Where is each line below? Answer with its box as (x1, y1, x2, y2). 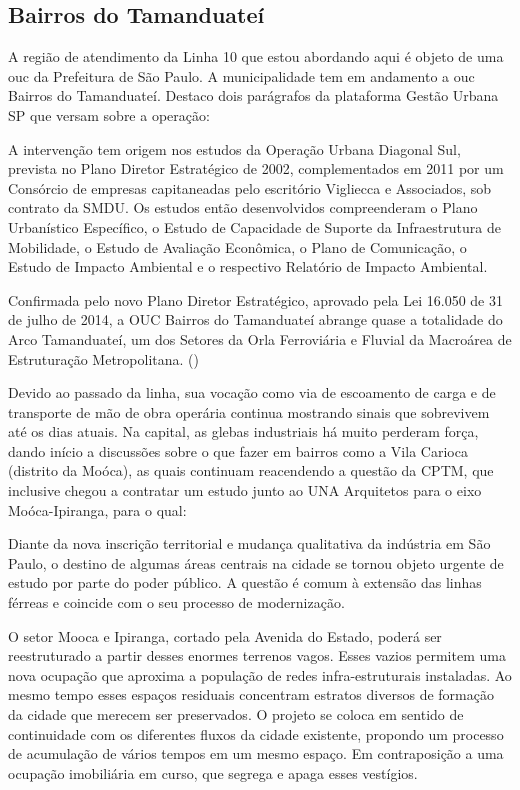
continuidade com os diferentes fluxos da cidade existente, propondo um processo (8, 723, 504, 744)
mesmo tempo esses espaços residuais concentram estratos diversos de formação (8, 684, 494, 705)
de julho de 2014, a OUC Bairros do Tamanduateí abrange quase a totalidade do (8, 309, 503, 330)
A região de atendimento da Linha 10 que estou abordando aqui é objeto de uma (8, 46, 504, 67)
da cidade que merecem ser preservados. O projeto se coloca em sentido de (8, 704, 464, 725)
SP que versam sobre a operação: (8, 104, 210, 125)
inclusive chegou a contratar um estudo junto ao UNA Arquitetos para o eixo (8, 480, 482, 501)
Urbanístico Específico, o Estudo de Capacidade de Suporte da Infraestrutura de (8, 216, 501, 237)
